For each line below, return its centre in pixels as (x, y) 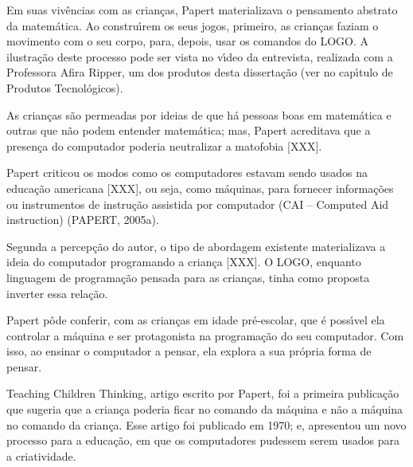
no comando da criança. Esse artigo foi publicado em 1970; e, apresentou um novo (206, 424)
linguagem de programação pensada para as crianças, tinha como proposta (188, 277)
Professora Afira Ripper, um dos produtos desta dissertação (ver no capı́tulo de (200, 72)
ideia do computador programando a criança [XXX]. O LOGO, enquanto (184, 262)
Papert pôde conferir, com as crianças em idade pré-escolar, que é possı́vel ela (196, 320)
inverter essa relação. (57, 293)
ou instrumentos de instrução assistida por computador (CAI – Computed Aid (198, 204)
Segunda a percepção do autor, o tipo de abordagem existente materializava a (196, 246)
